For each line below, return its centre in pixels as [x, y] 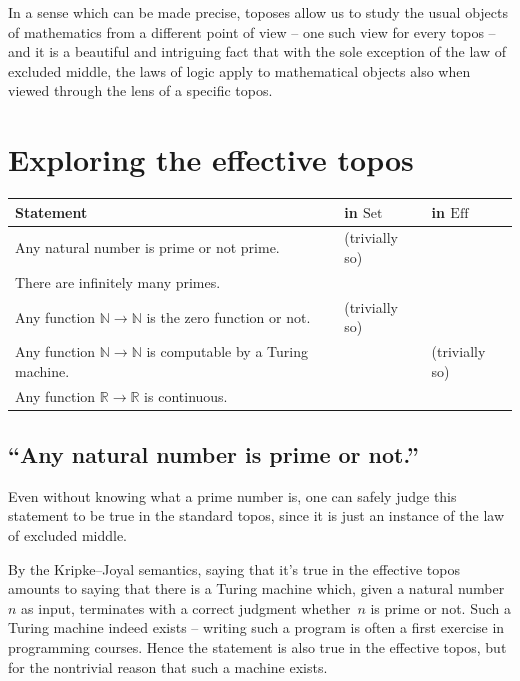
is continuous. [186, 395]
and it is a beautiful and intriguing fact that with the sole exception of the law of [257, 51]
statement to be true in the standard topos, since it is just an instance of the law [256, 515]
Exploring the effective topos [211, 159]
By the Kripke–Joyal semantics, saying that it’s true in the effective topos [234, 568]
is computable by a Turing [227, 351]
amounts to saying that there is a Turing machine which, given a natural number [256, 588]
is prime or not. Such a [440, 607]
